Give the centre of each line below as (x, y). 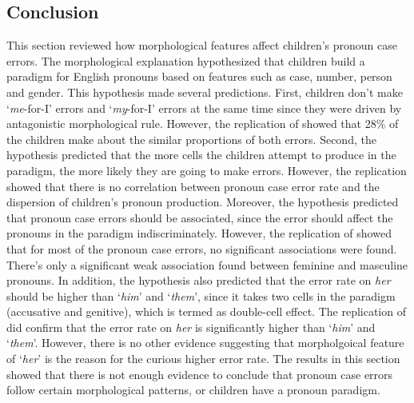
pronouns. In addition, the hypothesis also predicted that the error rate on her (199, 280)
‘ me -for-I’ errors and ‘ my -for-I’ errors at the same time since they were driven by (204, 108)
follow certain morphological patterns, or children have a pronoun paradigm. (193, 390)
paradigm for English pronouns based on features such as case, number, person (199, 76)
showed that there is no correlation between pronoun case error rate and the (193, 186)
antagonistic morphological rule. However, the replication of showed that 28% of (203, 124)
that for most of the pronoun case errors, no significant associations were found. (202, 248)
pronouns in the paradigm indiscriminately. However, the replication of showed (199, 233)
